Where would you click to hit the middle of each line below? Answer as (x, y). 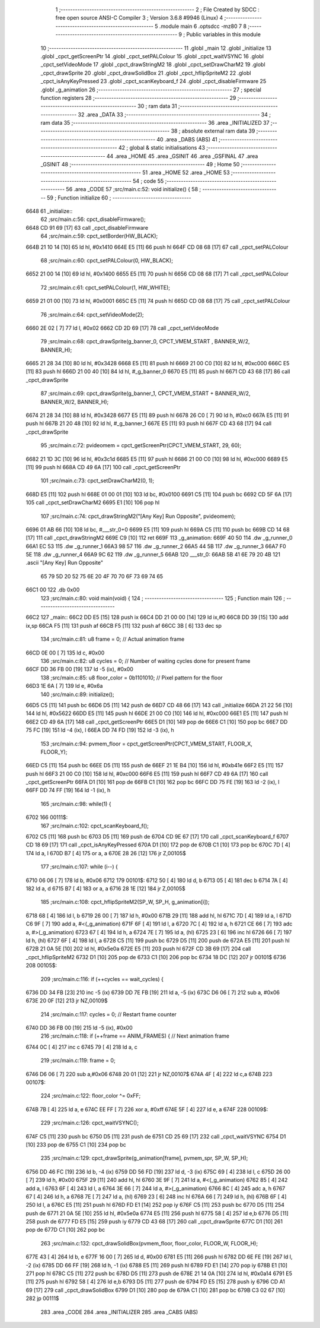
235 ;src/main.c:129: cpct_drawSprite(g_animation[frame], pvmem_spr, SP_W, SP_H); (144, 1158)
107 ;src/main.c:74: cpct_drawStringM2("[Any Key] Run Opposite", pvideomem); (138, 516)
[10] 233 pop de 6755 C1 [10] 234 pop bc (76, 1144)
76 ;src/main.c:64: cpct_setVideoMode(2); (92, 314)
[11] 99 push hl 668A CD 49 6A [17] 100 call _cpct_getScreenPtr (103, 467)
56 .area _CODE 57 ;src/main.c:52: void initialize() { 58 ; (134, 189)
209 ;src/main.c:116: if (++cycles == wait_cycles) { (102, 979)
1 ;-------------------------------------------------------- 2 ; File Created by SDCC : (158, 10)
